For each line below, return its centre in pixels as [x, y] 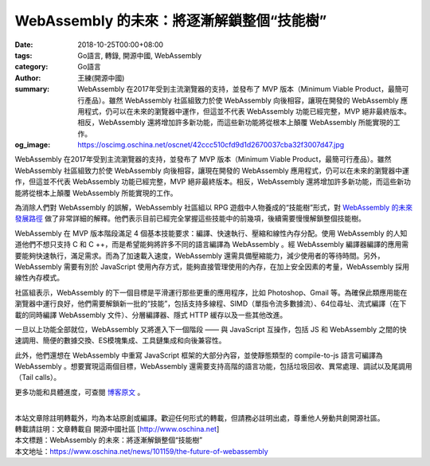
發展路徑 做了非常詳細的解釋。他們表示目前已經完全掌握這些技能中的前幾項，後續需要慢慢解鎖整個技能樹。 [190, 218]
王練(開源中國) [101, 78]
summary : [32, 89]
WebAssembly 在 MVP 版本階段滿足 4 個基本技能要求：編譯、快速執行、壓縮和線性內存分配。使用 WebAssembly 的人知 [211, 233]
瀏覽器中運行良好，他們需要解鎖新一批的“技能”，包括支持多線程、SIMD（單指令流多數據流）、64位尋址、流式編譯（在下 [211, 303]
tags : [23, 55]
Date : [24, 45]
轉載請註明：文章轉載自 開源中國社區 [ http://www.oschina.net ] [117, 429]
